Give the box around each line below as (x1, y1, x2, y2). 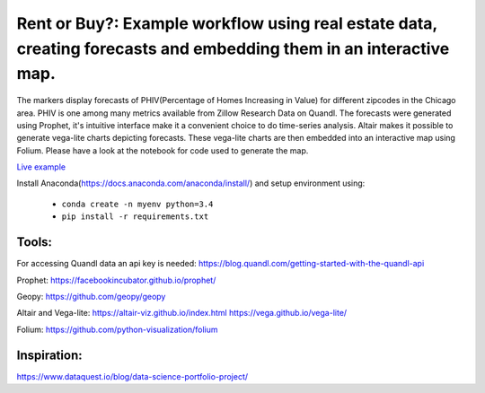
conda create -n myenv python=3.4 (61, 198, 214, 209)
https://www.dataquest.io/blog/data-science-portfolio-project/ (16, 371, 249, 381)
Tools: (16, 234, 53, 250)
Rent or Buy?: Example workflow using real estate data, (16, 13, 437, 33)
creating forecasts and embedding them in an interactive (16, 39, 450, 58)
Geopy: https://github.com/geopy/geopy (16, 291, 166, 301)
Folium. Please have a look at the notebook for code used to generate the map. (16, 144, 309, 156)
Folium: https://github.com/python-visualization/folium (16, 324, 219, 335)
